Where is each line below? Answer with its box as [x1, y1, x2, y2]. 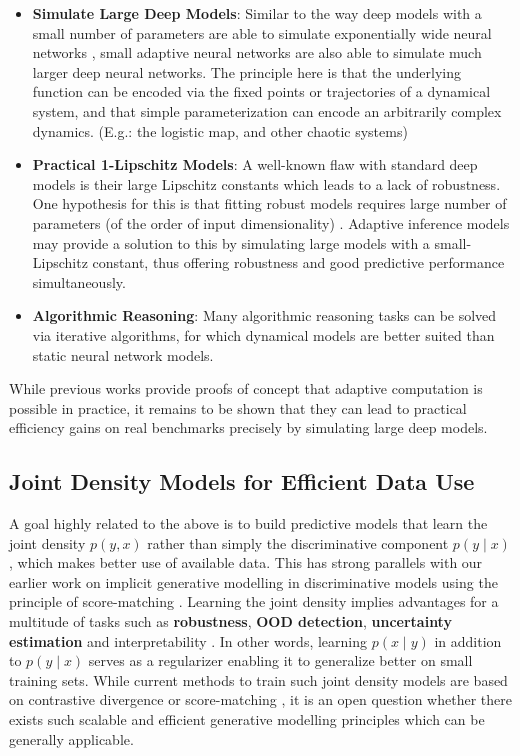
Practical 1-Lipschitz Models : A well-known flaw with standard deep [32, 154, 478, 175]
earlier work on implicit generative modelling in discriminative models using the [9, 571, 498, 592]
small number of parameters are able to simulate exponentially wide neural [32, 22, 492, 43]
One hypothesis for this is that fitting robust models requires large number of [32, 193, 507, 214]
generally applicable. [9, 728, 134, 749]
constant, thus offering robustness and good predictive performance [92, 252, 505, 273]
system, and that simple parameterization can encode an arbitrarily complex [32, 100, 502, 121]
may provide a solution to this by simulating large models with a [32, 232, 430, 253]
